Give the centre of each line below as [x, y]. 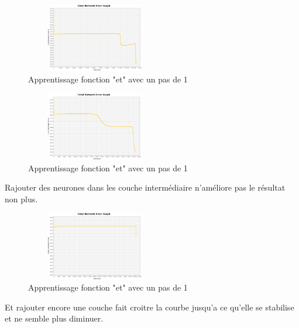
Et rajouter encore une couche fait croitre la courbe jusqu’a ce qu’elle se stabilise [149, 307]
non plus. [21, 198]
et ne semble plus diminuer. [54, 318]
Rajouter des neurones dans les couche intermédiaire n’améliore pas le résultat [145, 187]
